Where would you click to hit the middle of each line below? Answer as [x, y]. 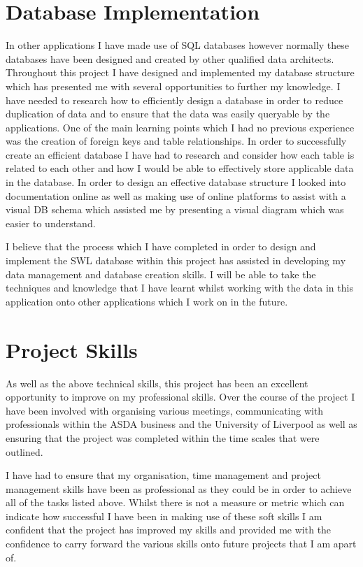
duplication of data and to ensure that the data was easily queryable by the [168, 114]
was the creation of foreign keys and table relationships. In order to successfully [176, 141]
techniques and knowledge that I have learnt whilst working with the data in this [179, 288]
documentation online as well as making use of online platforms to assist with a [176, 195]
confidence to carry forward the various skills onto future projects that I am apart [181, 544]
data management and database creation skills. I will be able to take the [161, 274]
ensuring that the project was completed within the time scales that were [163, 437]
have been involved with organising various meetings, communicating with [165, 410]
